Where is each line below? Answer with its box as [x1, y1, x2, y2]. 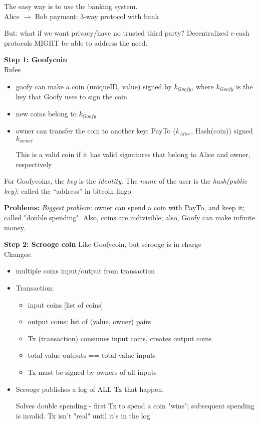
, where [191, 81, 214, 91]
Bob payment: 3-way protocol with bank [35, 11, 159, 21]
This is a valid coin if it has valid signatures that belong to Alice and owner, [16, 149, 250, 160]
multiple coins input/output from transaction [16, 265, 155, 276]
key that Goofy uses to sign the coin [16, 91, 127, 102]
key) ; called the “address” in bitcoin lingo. [4, 185, 133, 196]
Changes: [4, 248, 32, 259]
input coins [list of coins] [28, 299, 103, 310]
